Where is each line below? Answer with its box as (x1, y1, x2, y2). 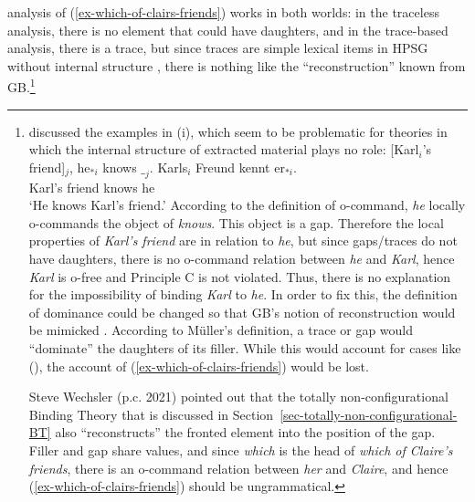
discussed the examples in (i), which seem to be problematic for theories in (28, 121, 448, 141)
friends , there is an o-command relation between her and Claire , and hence (28, 458, 449, 477)
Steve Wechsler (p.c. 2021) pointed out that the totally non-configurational (28, 387, 449, 406)
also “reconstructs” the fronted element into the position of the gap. (55, 423, 436, 442)
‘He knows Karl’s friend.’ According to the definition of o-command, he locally (28, 195, 466, 214)
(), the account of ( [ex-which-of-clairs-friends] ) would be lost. (28, 356, 369, 375)
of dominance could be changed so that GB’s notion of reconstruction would (28, 302, 456, 321)
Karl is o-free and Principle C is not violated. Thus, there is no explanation (28, 267, 451, 286)
